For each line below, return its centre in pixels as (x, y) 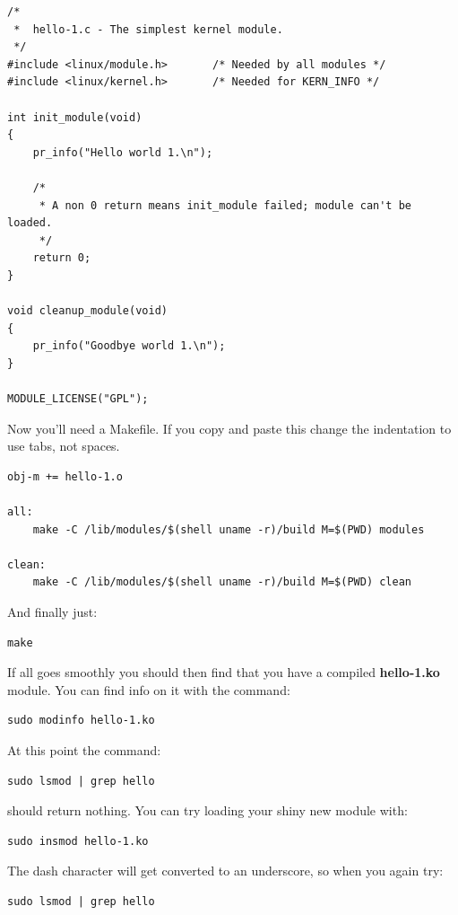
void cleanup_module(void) (87, 311)
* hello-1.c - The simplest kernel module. (148, 29)
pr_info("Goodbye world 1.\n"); (129, 346)
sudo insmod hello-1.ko (78, 841)
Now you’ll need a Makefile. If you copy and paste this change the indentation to (229, 428)
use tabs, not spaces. (64, 446)
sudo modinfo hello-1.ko (81, 721)
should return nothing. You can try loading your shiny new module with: (207, 810)
